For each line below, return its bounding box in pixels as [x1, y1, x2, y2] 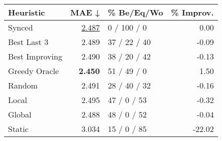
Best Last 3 [8, 36, 49, 47]
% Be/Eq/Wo [107, 6, 163, 18]
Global [8, 108, 32, 120]
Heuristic [8, 6, 45, 18]
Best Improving [8, 50, 62, 62]
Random [8, 79, 38, 91]
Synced [8, 21, 33, 33]
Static [8, 123, 29, 134]
